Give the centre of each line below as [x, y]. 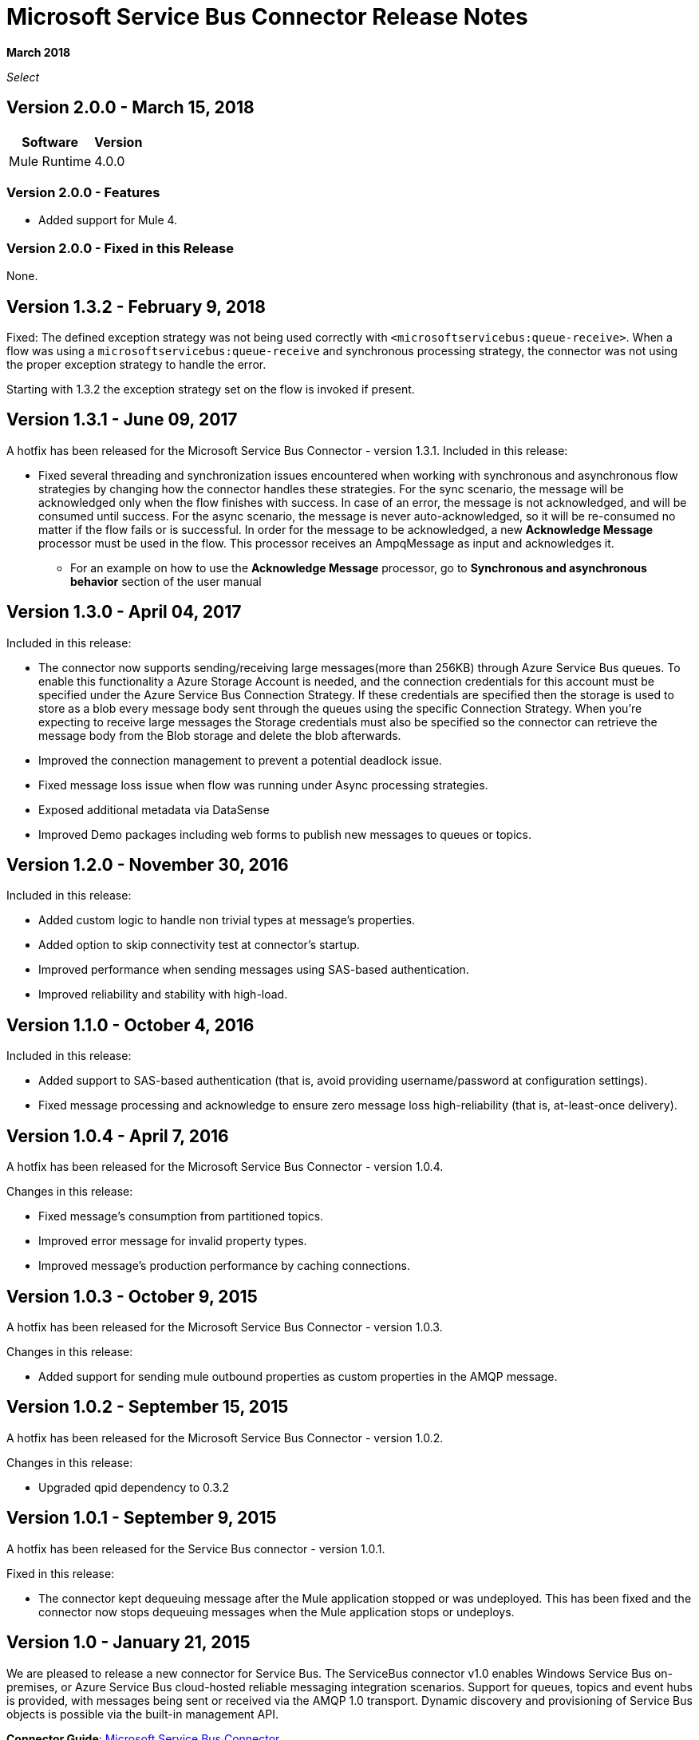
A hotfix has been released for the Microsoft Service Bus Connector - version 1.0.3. [225, 1327]
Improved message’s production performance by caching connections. [224, 1266]
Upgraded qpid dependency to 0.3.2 [134, 1487]
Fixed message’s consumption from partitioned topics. [181, 1216]
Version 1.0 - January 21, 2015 [128, 1643]
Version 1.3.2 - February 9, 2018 [136, 306]
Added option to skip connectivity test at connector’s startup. [199, 945]
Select [23, 77]
